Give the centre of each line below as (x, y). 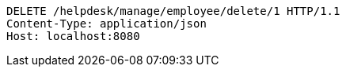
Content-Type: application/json (106, 24)
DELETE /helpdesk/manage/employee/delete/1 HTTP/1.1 (173, 11)
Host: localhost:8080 (73, 36)
